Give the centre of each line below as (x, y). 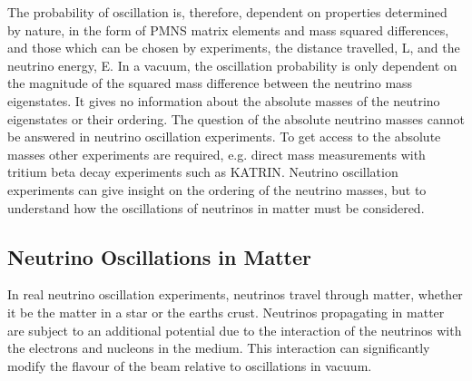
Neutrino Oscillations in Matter (159, 256)
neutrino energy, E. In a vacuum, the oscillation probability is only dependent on (232, 65)
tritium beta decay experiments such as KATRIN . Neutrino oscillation (203, 172)
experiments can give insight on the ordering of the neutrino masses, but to (217, 189)
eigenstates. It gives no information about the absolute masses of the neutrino (224, 100)
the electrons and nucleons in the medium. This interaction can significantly (219, 348)
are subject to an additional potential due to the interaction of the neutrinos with (235, 330)
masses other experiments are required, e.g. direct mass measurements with (216, 154)
